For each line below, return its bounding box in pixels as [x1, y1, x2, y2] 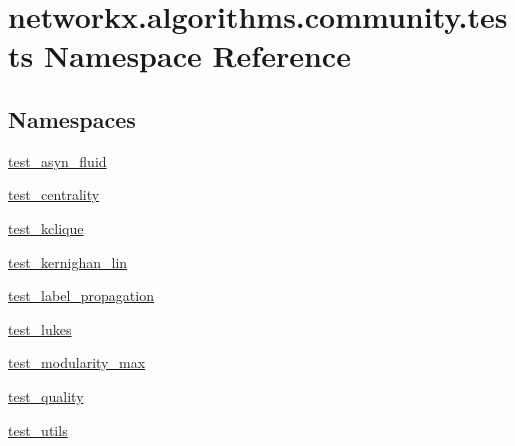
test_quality [8, 385, 84, 406]
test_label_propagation [8, 285, 154, 306]
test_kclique [8, 217, 84, 238]
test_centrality [8, 184, 100, 205]
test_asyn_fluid [8, 150, 107, 171]
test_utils [8, 419, 68, 440]
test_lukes [8, 318, 72, 339]
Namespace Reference [43, 35, 351, 76]
